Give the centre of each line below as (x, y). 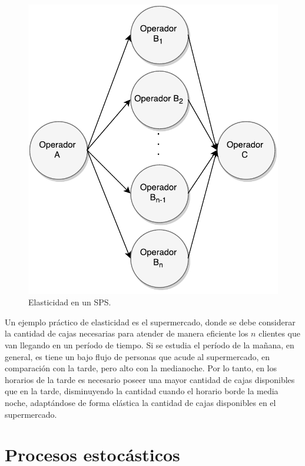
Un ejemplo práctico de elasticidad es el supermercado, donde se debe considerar (150, 322)
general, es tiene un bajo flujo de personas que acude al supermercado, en (137, 356)
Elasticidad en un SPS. (70, 302)
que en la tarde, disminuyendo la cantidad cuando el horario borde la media (142, 391)
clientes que (280, 333)
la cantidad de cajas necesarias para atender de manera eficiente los (127, 333)
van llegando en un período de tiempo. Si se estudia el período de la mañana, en (150, 345)
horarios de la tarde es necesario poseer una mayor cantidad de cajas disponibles (150, 379)
